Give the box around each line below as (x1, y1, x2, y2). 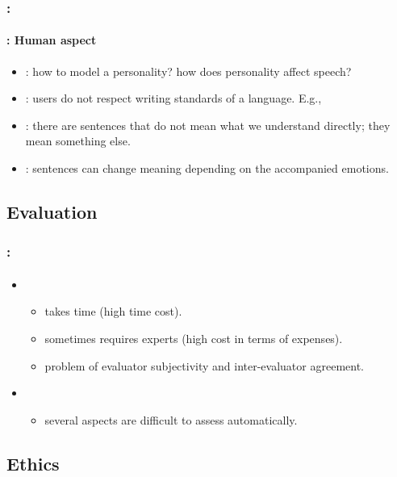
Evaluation (6, 199, 98, 224)
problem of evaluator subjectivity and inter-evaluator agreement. (44, 357, 364, 374)
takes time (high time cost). (44, 303, 182, 320)
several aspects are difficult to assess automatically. (44, 411, 298, 428)
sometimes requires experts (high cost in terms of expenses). (44, 330, 343, 347)
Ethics (6, 450, 60, 475)
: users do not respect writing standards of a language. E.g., (25, 90, 322, 107)
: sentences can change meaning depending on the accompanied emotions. (25, 160, 389, 177)
